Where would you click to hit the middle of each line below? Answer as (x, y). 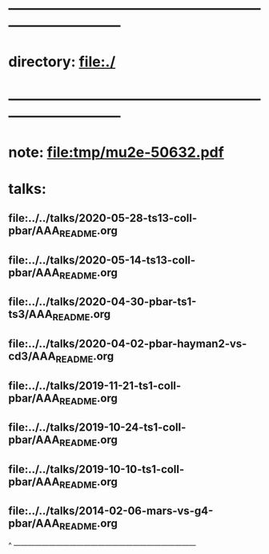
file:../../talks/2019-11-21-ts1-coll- (95, 385)
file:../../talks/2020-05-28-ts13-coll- (103, 218)
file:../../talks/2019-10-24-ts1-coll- (97, 428)
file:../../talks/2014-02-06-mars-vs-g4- (111, 511)
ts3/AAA (31, 314)
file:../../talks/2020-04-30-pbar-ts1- (102, 302)
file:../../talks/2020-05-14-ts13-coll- (102, 260)
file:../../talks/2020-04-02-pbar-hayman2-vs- (128, 344)
